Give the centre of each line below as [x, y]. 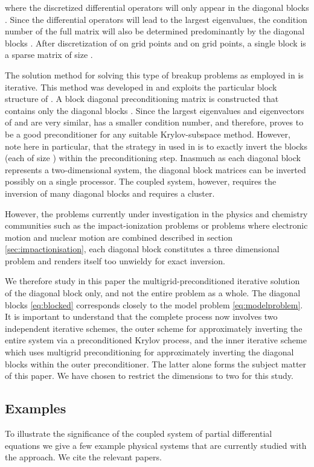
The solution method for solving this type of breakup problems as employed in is [154, 75]
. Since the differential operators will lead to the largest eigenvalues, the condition [156, 19]
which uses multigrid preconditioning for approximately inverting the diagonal [149, 352]
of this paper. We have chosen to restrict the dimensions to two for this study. [149, 376]
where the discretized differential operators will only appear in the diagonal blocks [157, 7]
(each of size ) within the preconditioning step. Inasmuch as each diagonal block [153, 158]
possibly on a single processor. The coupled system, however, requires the [141, 181]
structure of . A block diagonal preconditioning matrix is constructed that [142, 99]
